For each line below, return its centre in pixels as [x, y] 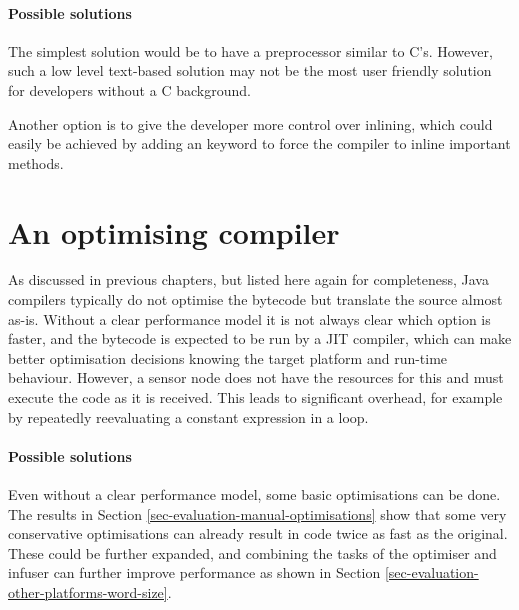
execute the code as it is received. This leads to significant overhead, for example [255, 397]
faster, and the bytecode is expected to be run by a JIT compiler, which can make [260, 338]
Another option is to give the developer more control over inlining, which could [250, 123]
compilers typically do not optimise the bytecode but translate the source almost [255, 299]
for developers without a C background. [129, 89]
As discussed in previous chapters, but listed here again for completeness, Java [248, 279]
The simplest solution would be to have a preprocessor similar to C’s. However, [250, 50]
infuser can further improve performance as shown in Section [194, 572]
